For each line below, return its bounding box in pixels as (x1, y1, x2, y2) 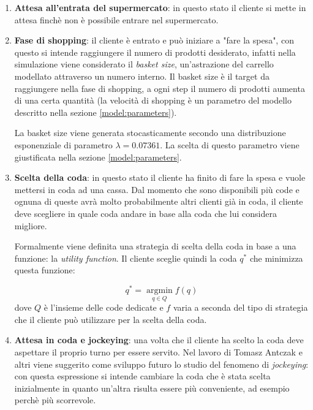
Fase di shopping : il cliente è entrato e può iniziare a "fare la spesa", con (14, 34, 294, 47)
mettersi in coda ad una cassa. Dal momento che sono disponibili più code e (14, 183, 300, 196)
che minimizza (249, 251, 303, 264)
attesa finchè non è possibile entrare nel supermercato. (14, 13, 219, 26)
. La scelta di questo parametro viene (160, 138, 300, 151)
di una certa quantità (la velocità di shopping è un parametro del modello (14, 94, 292, 107)
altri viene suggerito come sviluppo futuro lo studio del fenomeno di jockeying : (14, 357, 309, 370)
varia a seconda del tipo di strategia (173, 301, 308, 314)
